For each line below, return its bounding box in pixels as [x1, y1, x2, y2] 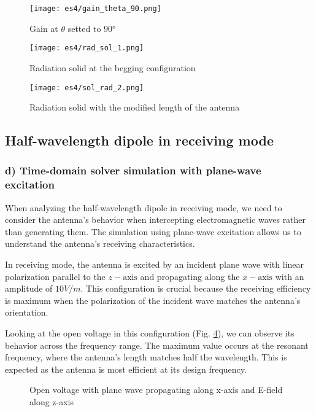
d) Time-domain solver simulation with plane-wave [5, 163, 261, 178]
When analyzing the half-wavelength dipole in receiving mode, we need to [5, 201, 282, 214]
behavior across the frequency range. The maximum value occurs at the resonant [5, 338, 309, 351]
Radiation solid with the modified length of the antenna [29, 101, 240, 114]
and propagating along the [140, 270, 240, 282]
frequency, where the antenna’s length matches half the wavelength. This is [5, 351, 287, 363]
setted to [67, 21, 101, 34]
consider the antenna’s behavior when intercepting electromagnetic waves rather [5, 213, 306, 226]
